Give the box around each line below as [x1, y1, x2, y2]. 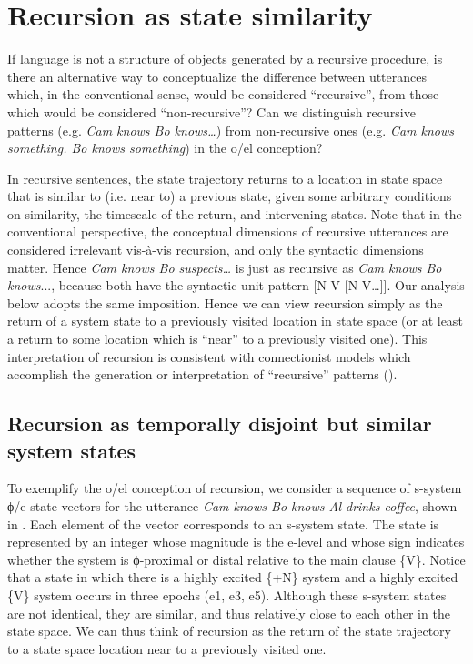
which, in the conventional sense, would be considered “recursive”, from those [7, 85, 439, 104]
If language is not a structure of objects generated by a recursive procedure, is [7, 49, 443, 68]
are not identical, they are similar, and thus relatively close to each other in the [7, 603, 450, 622]
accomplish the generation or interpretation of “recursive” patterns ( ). [7, 365, 398, 384]
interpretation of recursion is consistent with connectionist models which [7, 347, 411, 366]
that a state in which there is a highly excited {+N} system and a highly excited [7, 568, 458, 587]
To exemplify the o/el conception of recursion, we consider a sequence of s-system [7, 478, 462, 498]
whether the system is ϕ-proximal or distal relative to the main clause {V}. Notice [7, 549, 466, 568]
